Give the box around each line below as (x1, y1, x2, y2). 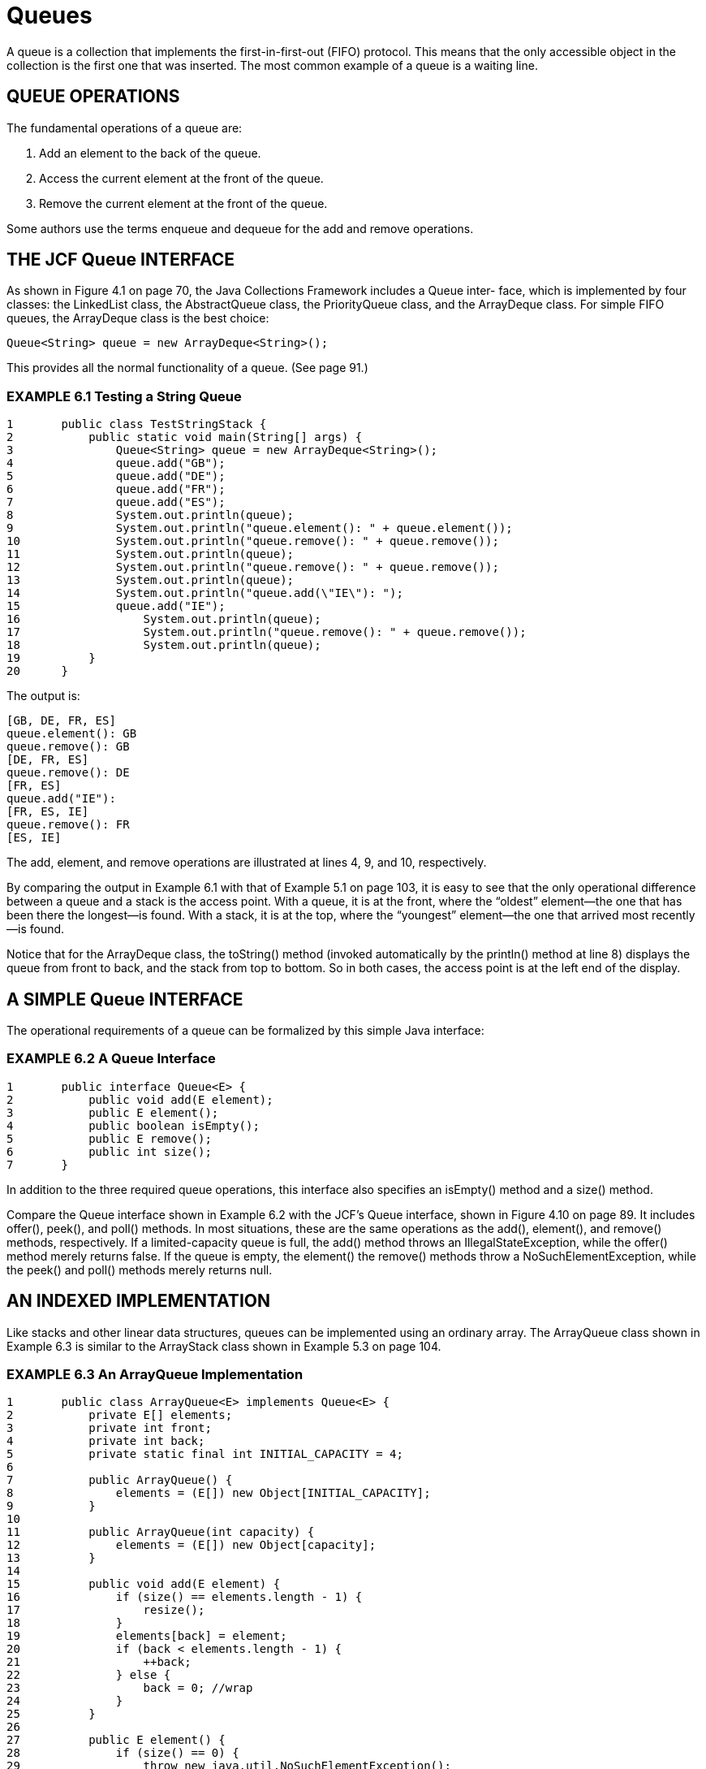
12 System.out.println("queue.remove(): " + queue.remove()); (6, 560, 499, 574)
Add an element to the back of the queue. (39, 145, 261, 160)
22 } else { (6, 1668, 171, 1682)
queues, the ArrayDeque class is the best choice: (6, 311, 269, 326)
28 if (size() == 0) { (6, 1746, 239, 1760)
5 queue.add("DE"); (6, 469, 226, 483)
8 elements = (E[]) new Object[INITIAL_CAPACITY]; (6, 1486, 431, 1500)
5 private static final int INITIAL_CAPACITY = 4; (6, 1447, 403, 1461)
